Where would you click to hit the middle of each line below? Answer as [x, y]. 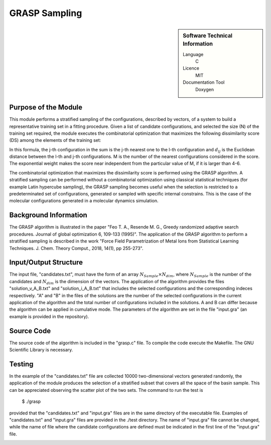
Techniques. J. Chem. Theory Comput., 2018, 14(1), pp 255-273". [76, 248]
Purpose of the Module [46, 107]
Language [193, 54]
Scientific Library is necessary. [41, 350]
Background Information [48, 215]
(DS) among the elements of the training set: [55, 140]
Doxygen [205, 89]
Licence [191, 68]
